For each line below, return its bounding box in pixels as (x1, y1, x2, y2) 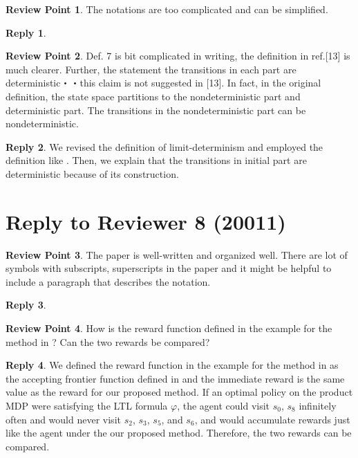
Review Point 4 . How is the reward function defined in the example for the (6, 321, 332, 336)
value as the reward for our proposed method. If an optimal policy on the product (6, 385, 353, 399)
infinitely (299, 399, 337, 412)
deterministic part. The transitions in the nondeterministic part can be (6, 102, 306, 117)
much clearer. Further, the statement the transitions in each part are (6, 62, 296, 76)
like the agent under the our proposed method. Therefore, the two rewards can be (6, 425, 352, 440)
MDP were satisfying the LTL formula (6, 399, 168, 412)
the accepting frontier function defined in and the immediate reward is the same (6, 371, 345, 385)
